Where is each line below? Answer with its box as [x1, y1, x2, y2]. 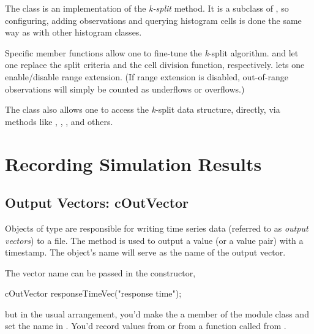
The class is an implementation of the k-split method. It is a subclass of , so [5, 2, 289, 14]
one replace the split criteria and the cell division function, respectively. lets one [5, 58, 305, 71]
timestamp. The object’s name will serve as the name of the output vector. [5, 246, 286, 259]
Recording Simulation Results [5, 151, 262, 176]
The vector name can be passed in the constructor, [5, 266, 196, 279]
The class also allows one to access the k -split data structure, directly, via [5, 103, 280, 116]
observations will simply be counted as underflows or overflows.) [5, 82, 245, 95]
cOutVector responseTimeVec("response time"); [5, 287, 182, 300]
